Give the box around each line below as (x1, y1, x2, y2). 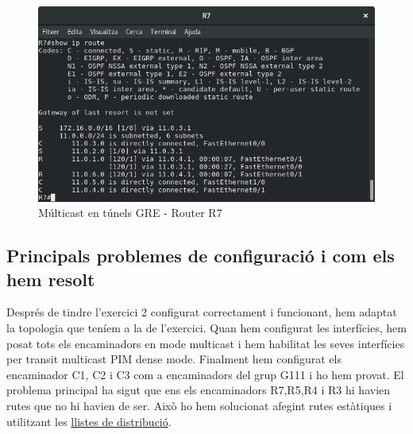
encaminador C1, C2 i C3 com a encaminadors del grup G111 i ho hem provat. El (6, 366, 404, 382)
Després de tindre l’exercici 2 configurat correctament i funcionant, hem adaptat (6, 304, 397, 320)
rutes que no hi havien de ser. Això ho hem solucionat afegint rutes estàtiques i (6, 397, 392, 414)
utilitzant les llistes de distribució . (6, 413, 172, 429)
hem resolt (6, 266, 95, 291)
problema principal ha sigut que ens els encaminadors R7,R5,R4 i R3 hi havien (6, 382, 391, 398)
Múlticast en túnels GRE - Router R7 (38, 204, 222, 221)
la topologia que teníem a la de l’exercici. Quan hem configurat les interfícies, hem (6, 320, 407, 336)
